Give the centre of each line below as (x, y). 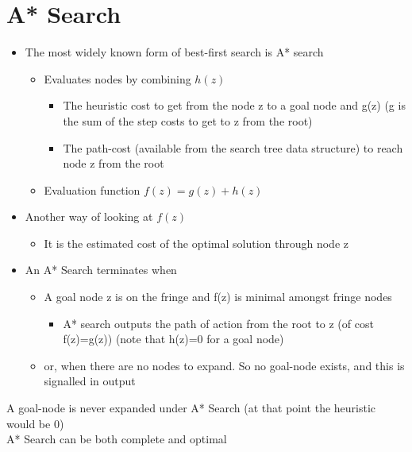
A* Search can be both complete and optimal (117, 439)
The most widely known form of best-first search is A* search (174, 52)
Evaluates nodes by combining (117, 78)
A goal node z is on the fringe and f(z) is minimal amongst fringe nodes (218, 297)
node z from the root (114, 163)
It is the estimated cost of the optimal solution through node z (196, 243)
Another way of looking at (89, 216)
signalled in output (90, 381)
